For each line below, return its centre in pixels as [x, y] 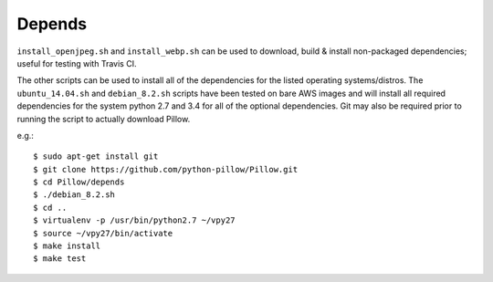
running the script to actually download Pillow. [104, 119]
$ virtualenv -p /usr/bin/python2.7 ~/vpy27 [135, 220]
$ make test [60, 259]
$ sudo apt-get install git [96, 157]
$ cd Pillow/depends [79, 182]
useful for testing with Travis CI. [77, 63]
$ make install [67, 246]
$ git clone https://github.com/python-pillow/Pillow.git [166, 169]
